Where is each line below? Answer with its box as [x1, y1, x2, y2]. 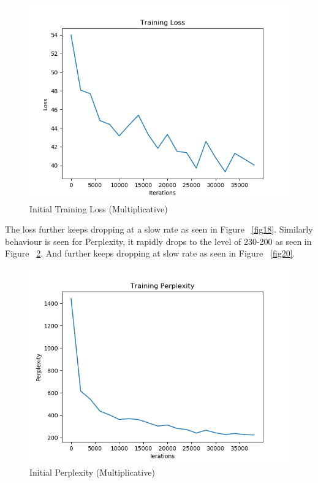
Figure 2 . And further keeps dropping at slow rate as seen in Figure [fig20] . [5, 247, 295, 260]
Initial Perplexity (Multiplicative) [29, 465, 155, 478]
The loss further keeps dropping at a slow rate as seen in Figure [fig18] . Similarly [5, 223, 313, 236]
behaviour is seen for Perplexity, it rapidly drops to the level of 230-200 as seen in [5, 234, 312, 247]
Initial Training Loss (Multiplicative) [29, 202, 168, 215]
